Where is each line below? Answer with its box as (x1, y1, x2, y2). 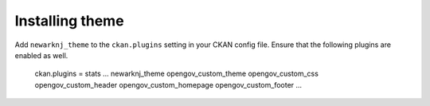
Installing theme (14, 12, 124, 29)
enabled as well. (14, 50, 68, 60)
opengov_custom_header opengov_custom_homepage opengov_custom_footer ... (34, 80, 303, 89)
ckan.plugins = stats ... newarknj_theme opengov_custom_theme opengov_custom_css (34, 69, 319, 79)
